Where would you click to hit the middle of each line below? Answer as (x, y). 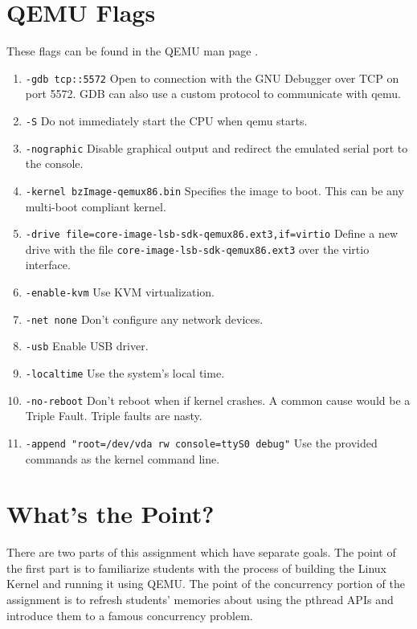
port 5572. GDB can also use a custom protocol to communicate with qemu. (213, 94)
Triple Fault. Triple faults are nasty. (114, 416)
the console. (54, 163)
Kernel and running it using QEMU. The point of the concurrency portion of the (206, 584)
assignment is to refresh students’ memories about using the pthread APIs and (200, 600)
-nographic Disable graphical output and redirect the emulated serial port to (217, 147)
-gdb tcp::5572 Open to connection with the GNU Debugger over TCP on (212, 78)
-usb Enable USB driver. (87, 346)
